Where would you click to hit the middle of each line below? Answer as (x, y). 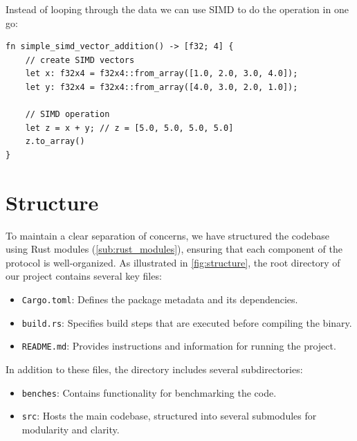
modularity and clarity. (71, 429)
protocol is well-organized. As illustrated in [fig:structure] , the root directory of (173, 262)
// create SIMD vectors (80, 60)
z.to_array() (55, 142)
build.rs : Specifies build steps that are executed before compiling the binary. (187, 322)
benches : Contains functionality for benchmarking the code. (149, 392)
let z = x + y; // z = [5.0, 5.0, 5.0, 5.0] (129, 128)
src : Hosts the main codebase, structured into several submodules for (169, 416)
